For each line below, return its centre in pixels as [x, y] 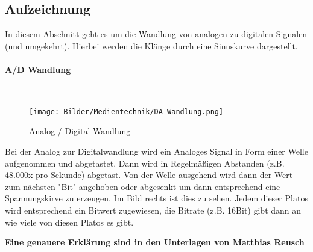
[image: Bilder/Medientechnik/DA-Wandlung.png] [126, 112]
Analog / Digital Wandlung [80, 131]
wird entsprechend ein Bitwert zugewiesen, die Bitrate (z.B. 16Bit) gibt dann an [153, 210]
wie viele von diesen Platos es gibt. [69, 222]
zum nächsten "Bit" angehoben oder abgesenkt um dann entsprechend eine [143, 186]
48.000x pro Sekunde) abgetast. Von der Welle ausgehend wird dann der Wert [149, 175]
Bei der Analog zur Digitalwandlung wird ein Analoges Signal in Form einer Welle [156, 151]
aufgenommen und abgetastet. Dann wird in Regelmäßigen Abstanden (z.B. [145, 163]
